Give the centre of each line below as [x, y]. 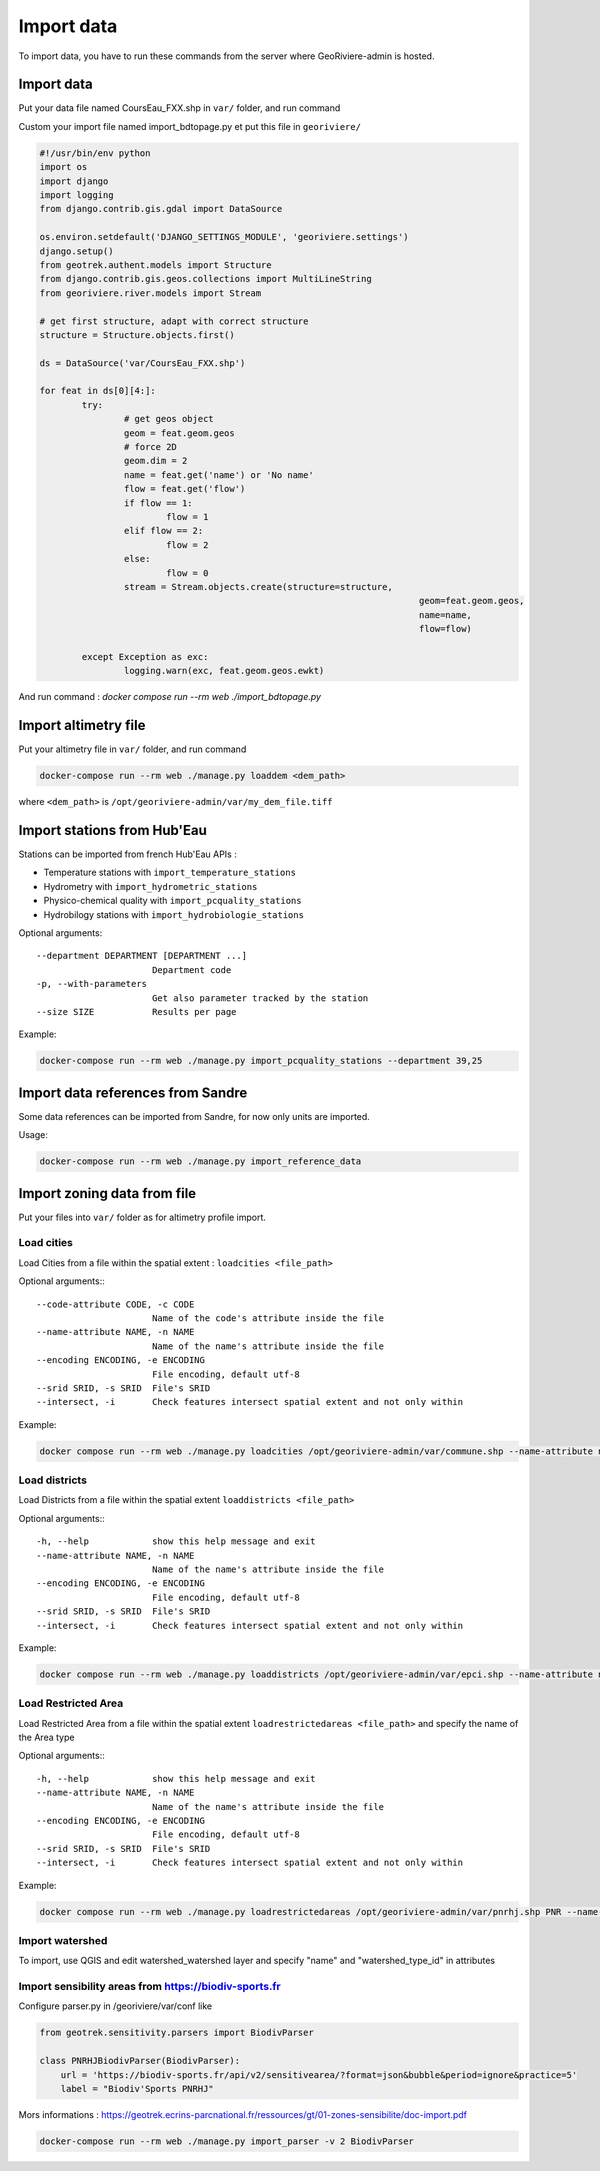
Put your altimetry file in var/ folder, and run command [132, 749]
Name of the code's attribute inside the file [268, 1318]
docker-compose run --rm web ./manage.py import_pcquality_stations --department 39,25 [261, 1061]
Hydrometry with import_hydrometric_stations [150, 886]
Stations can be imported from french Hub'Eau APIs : [127, 854]
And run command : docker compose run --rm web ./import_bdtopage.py [170, 697]
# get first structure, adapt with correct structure [174, 321]
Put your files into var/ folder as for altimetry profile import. [142, 1217]
